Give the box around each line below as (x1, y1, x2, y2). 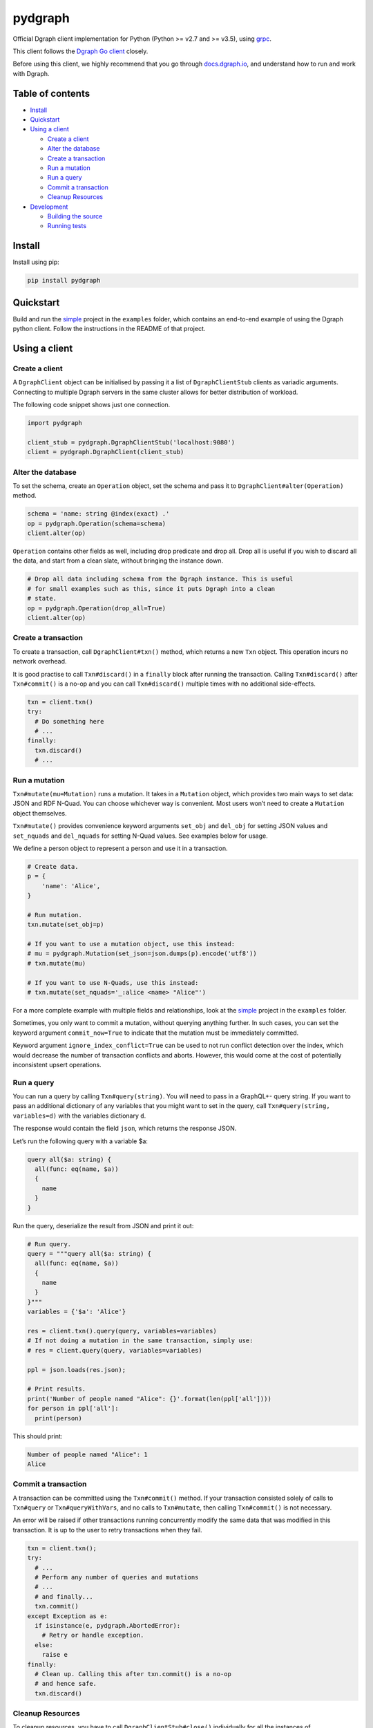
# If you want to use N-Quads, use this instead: (27, 979, 199, 986)
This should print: (12, 1431, 63, 1440)
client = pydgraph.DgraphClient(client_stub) (27, 448, 184, 456)
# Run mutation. (27, 911, 83, 919)
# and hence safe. (35, 1680, 97, 1688)
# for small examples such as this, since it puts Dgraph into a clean (27, 585, 276, 592)
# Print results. (27, 1385, 86, 1393)
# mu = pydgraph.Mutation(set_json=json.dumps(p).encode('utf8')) (27, 950, 257, 957)
